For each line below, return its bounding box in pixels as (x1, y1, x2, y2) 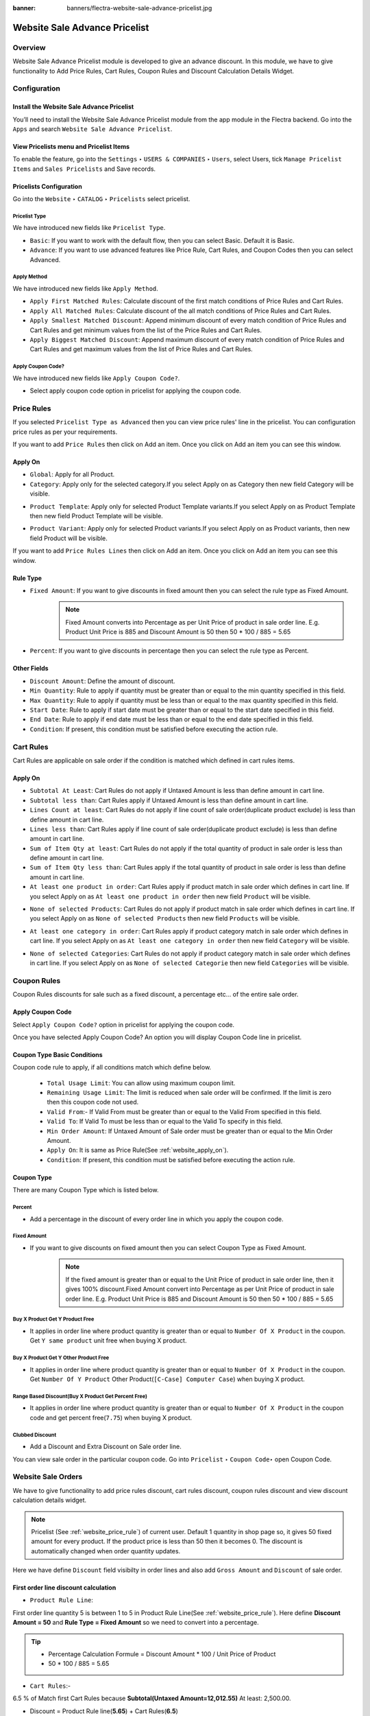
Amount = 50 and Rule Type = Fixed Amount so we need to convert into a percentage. (12, 1619, 260, 1627)
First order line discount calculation (12, 1584, 116, 1592)
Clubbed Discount (12, 1431, 57, 1438)
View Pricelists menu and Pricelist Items (12, 142, 130, 150)
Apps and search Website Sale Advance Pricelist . (12, 124, 173, 133)
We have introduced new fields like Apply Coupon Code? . (12, 374, 180, 382)
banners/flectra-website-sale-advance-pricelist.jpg (66, 4, 212, 12)
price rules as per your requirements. (12, 428, 118, 436)
